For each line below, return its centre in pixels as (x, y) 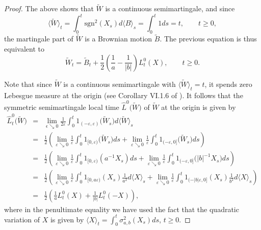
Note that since (28, 84)
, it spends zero (228, 84)
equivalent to (24, 48)
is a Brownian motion (119, 39)
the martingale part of (39, 39)
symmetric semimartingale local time (62, 107)
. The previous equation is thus (208, 39)
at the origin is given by (199, 107)
